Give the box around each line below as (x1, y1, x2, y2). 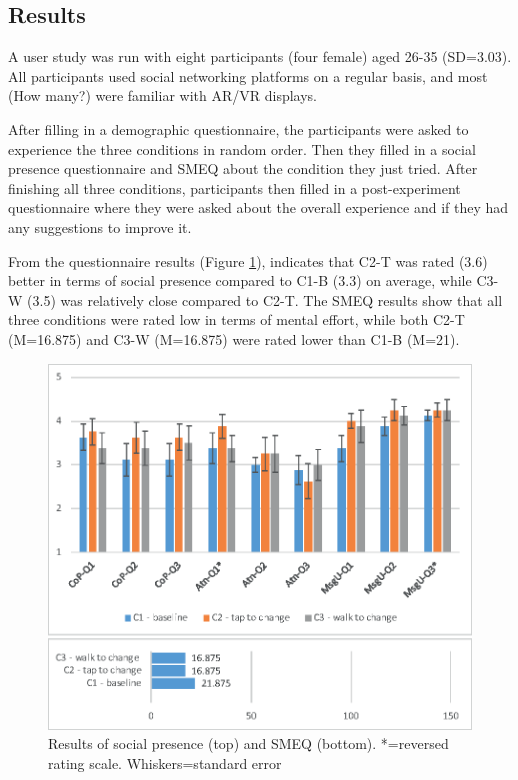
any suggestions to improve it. (8, 216, 192, 237)
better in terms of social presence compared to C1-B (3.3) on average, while (8, 270, 472, 291)
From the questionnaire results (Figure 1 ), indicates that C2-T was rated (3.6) (8, 250, 488, 271)
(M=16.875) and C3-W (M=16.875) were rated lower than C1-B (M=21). (8, 328, 460, 349)
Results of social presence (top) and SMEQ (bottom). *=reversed (48, 733, 449, 754)
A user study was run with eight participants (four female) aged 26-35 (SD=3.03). (8, 46, 512, 67)
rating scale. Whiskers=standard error (48, 752, 282, 773)
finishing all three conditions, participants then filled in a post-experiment (8, 177, 461, 198)
